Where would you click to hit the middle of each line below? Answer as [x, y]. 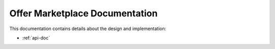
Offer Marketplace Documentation [84, 13]
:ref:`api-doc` [36, 38]
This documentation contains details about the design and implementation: [88, 29]
